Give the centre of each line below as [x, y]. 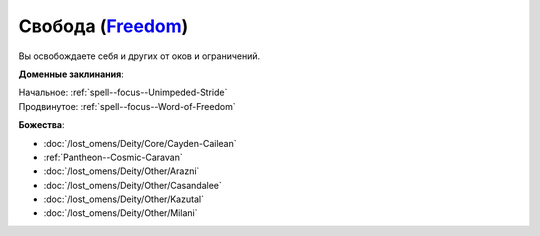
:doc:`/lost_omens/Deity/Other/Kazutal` [124, 199]
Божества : [41, 125]
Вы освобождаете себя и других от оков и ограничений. [139, 56]
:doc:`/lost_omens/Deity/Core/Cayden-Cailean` [140, 143]
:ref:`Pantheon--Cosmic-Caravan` [113, 157]
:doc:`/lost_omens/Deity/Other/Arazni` [121, 171]
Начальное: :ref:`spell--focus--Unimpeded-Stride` [123, 92]
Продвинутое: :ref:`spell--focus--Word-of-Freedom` [127, 106]
